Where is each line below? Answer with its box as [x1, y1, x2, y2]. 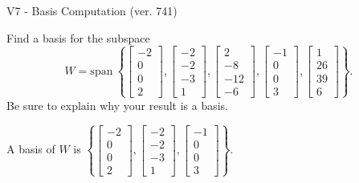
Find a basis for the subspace [6, 29, 150, 46]
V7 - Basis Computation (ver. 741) [6, 2, 177, 18]
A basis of [6, 140, 55, 157]
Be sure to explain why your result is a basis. [6, 96, 229, 113]
